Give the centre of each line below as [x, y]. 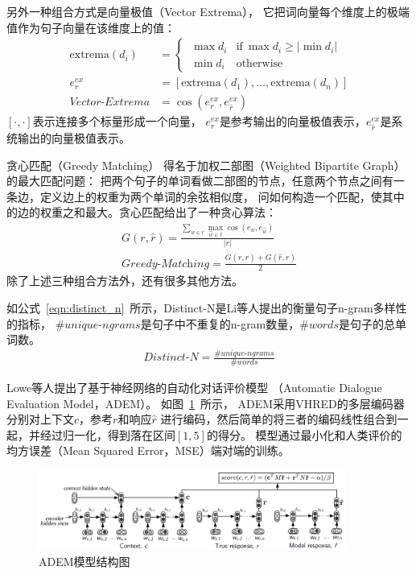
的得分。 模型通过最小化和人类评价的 [304, 434]
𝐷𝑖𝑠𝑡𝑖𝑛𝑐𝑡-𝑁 [171, 358]
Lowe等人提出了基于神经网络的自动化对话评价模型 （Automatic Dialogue [194, 387]
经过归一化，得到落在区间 [107, 434]
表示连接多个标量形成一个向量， [117, 121]
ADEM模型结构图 [84, 561]
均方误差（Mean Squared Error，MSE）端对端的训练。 [148, 450]
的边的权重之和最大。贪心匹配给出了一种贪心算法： [142, 212]
